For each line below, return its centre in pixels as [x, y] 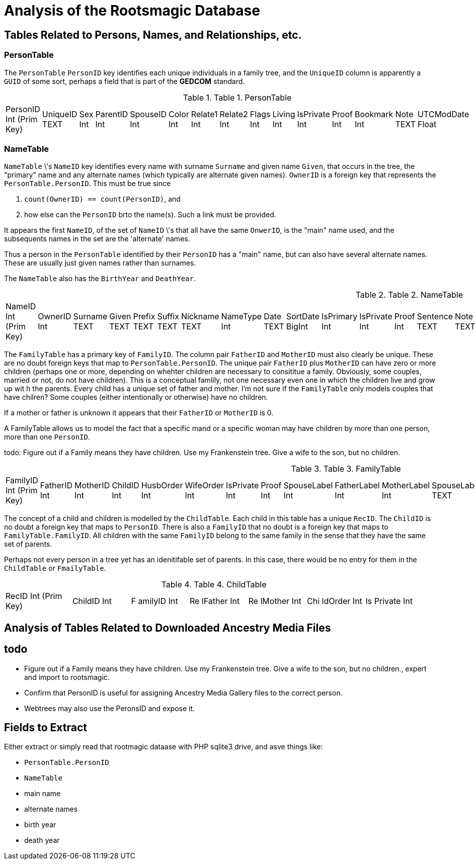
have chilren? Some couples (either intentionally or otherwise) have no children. [136, 397]
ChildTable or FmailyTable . [55, 568]
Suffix [168, 317]
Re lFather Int [215, 601]
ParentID [112, 114]
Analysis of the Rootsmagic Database [132, 11]
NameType [242, 317]
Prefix [144, 317]
